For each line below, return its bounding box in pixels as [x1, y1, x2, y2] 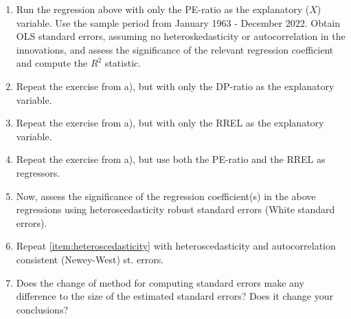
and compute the [16, 56, 88, 70]
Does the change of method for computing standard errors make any [16, 275, 304, 289]
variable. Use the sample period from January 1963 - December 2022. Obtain [16, 15, 341, 30]
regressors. [16, 165, 60, 179]
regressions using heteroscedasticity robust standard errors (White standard [16, 202, 335, 217]
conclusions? [16, 302, 69, 316]
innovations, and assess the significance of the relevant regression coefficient [16, 42, 334, 56]
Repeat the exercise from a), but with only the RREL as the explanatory [16, 115, 324, 130]
